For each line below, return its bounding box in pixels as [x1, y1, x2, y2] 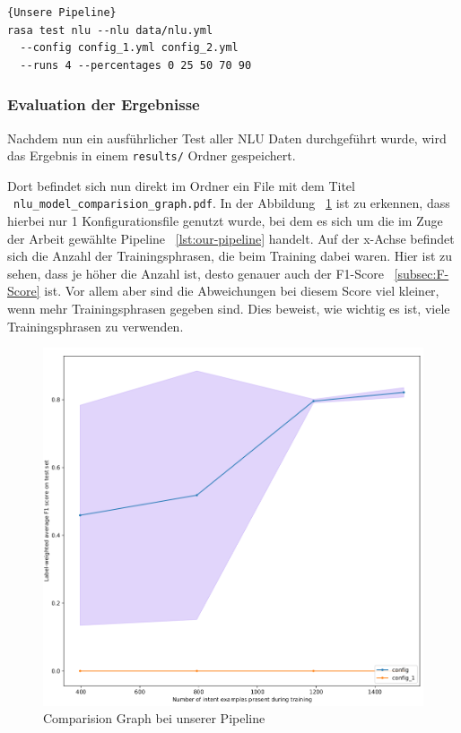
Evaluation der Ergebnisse [7, 93, 200, 116]
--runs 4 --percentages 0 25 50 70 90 [20, 58, 252, 72]
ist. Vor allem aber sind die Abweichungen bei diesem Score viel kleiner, [44, 281, 439, 300]
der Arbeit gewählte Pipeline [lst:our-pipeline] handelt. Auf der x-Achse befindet [7, 229, 455, 247]
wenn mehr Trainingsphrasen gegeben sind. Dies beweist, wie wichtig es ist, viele [7, 299, 450, 318]
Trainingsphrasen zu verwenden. [7, 316, 184, 335]
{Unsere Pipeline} [7, 6, 117, 19]
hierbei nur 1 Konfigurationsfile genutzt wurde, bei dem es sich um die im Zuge [7, 211, 443, 230]
